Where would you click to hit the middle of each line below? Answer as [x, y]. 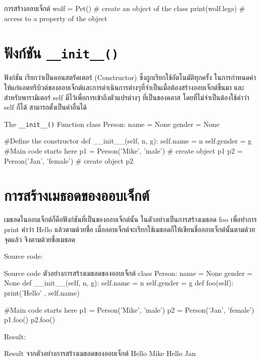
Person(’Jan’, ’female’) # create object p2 [69, 160]
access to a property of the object [56, 18]
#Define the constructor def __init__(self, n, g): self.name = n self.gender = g [128, 141]
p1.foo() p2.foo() [30, 319]
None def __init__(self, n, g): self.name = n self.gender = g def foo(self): [119, 283]
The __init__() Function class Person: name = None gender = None [112, 124]
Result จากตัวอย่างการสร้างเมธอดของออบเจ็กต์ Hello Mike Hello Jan [100, 353]
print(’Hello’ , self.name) [42, 292]
